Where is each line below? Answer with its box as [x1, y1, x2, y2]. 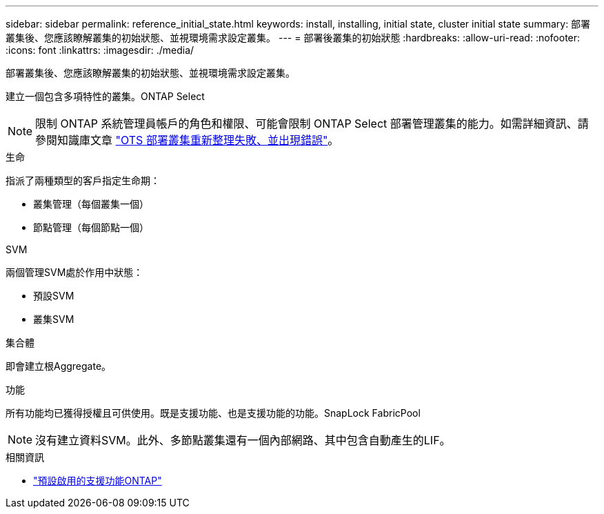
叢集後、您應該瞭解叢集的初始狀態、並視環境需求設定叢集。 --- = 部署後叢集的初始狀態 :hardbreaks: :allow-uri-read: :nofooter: [6, 32, 581, 43]
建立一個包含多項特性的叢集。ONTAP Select [6, 90, 205, 102]
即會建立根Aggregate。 [6, 360, 112, 372]
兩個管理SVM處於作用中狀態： [6, 266, 143, 278]
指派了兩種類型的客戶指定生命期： [6, 175, 160, 186]
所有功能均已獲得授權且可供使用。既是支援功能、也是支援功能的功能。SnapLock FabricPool [6, 407, 421, 419]
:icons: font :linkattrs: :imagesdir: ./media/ [6, 44, 194, 56]
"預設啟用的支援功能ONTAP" [33, 475, 162, 486]
